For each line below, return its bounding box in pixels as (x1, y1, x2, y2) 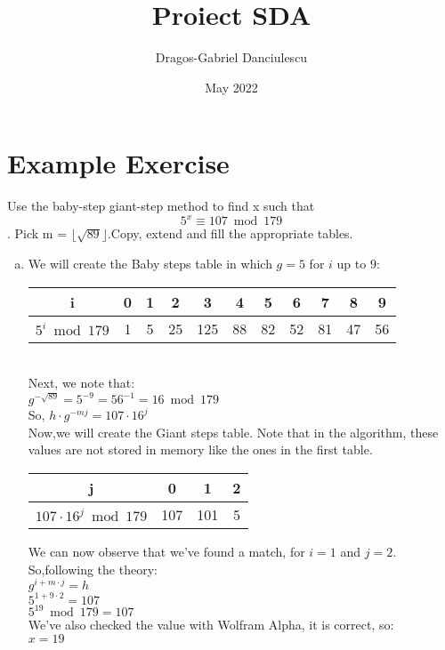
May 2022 (205, 77, 258, 96)
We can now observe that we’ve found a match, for (28, 542, 305, 560)
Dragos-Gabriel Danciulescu (155, 48, 308, 67)
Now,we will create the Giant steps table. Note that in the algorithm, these (28, 422, 439, 441)
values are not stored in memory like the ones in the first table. (28, 440, 373, 459)
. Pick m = (7, 224, 68, 243)
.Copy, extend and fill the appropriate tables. (107, 224, 353, 243)
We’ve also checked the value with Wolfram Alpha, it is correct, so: (28, 615, 394, 634)
